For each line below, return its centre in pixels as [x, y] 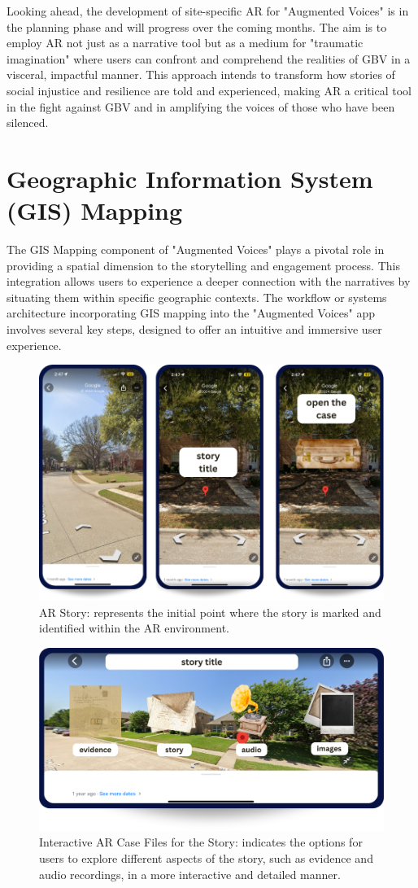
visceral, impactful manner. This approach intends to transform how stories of [201, 74]
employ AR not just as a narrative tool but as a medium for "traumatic [185, 43]
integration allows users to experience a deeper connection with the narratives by [209, 281]
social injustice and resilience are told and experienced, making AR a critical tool [209, 90]
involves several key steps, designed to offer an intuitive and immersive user [194, 329]
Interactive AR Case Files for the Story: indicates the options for [201, 842]
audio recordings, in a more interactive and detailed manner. [190, 874]
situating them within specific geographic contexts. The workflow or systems [197, 297]
